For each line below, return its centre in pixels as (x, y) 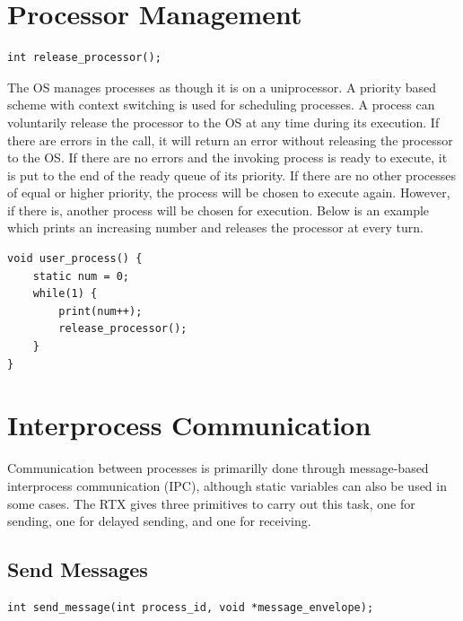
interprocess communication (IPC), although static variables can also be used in (227, 485)
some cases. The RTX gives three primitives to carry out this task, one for (211, 503)
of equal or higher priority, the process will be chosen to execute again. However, (229, 192)
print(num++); (100, 311)
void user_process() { (75, 259)
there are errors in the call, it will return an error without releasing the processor (230, 140)
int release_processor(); (84, 58)
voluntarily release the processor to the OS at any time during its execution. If (223, 122)
